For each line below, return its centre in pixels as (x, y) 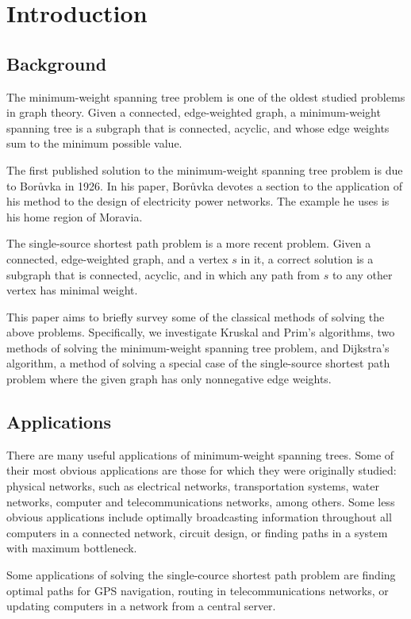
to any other (362, 274)
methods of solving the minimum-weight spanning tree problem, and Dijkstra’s (198, 347)
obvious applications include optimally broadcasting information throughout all (199, 517)
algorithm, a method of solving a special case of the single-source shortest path (198, 363)
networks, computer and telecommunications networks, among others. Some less (201, 501)
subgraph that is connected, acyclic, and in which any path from (163, 274)
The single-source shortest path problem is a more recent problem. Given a (189, 243)
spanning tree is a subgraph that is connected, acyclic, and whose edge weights (198, 127)
